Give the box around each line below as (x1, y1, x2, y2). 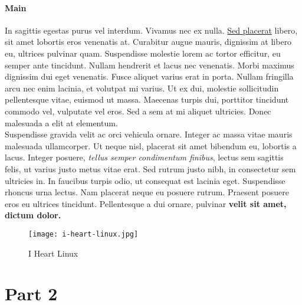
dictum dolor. (5, 209, 61, 221)
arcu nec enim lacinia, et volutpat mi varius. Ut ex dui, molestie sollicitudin (5, 81, 279, 94)
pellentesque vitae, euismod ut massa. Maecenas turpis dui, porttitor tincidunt (5, 93, 289, 106)
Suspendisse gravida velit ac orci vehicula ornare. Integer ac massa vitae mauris (5, 128, 293, 140)
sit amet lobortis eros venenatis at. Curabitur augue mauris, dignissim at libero (5, 35, 292, 48)
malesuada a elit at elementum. (5, 116, 118, 129)
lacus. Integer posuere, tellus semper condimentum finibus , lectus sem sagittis (5, 151, 284, 163)
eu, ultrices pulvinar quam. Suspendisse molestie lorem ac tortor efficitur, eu (5, 47, 281, 59)
